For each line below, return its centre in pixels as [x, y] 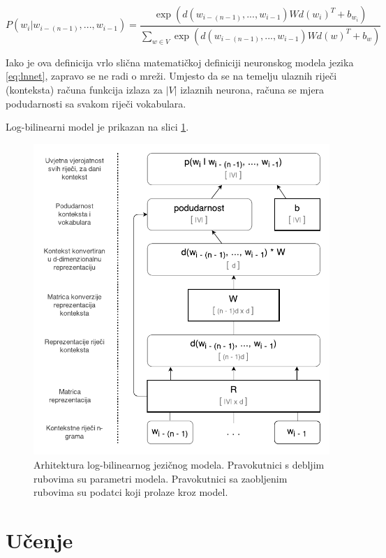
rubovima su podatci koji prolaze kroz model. [131, 492]
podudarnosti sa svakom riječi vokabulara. [96, 103]
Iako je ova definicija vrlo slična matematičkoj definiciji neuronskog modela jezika [180, 62]
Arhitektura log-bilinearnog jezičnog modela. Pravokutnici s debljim [179, 465]
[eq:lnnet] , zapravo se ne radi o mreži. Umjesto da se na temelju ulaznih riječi [171, 76]
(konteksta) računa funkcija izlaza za [84, 90]
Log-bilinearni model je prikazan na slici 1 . [97, 127]
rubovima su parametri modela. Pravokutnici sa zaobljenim [161, 478]
